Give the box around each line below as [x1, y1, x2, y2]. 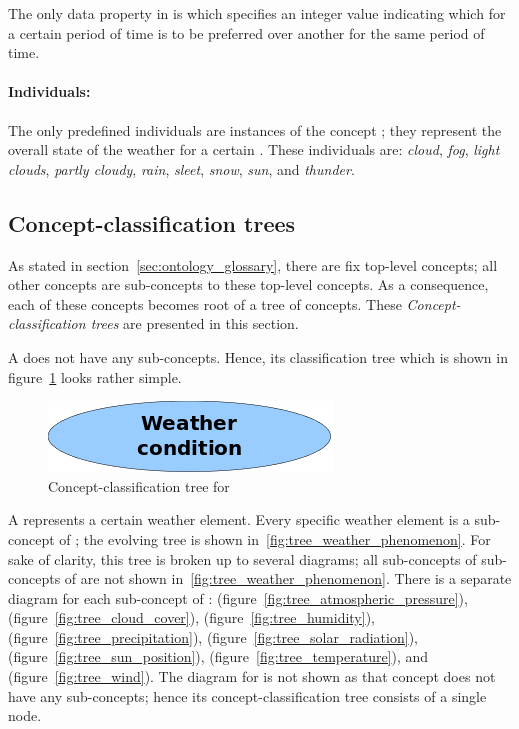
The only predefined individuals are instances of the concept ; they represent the [8, 119, 502, 140]
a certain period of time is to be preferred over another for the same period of [8, 22, 485, 43]
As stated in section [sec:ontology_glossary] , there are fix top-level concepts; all [8, 254, 498, 275]
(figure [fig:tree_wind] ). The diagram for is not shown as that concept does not [8, 666, 496, 687]
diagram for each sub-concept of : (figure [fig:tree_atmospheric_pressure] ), [8, 587, 468, 608]
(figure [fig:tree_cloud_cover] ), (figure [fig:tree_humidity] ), [8, 607, 375, 628]
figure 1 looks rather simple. [8, 366, 182, 387]
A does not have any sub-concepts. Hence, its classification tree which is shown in [8, 346, 508, 367]
